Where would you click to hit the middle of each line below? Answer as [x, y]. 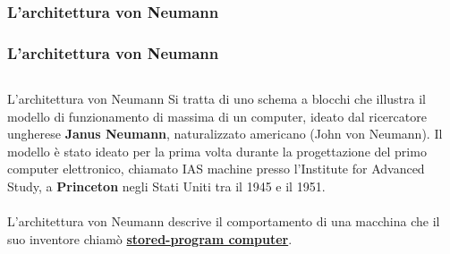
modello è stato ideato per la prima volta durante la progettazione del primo [217, 151]
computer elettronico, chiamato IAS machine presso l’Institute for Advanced [216, 169]
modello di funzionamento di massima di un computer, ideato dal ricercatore [217, 116]
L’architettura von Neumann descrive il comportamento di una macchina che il [224, 221]
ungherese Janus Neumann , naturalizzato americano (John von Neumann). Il [225, 134]
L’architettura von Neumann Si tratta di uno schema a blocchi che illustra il [217, 99]
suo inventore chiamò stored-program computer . [150, 238]
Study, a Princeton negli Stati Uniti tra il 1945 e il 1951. [166, 186]
